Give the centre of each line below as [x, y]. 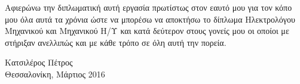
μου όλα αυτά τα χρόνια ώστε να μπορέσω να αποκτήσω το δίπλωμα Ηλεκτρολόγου [150, 19]
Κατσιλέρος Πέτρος [39, 62]
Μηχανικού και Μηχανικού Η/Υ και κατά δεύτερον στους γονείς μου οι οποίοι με [147, 31]
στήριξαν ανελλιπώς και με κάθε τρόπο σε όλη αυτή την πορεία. [116, 42]
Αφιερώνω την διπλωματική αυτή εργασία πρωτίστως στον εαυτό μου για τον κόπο [149, 7]
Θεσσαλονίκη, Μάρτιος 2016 [55, 74]
